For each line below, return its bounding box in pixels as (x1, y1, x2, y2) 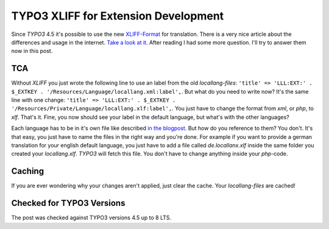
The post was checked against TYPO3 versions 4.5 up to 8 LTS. (11, 214, 172, 222)
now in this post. (11, 48, 53, 55)
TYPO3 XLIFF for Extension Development (11, 9, 224, 23)
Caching (11, 166, 44, 177)
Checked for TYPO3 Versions (11, 198, 126, 208)
